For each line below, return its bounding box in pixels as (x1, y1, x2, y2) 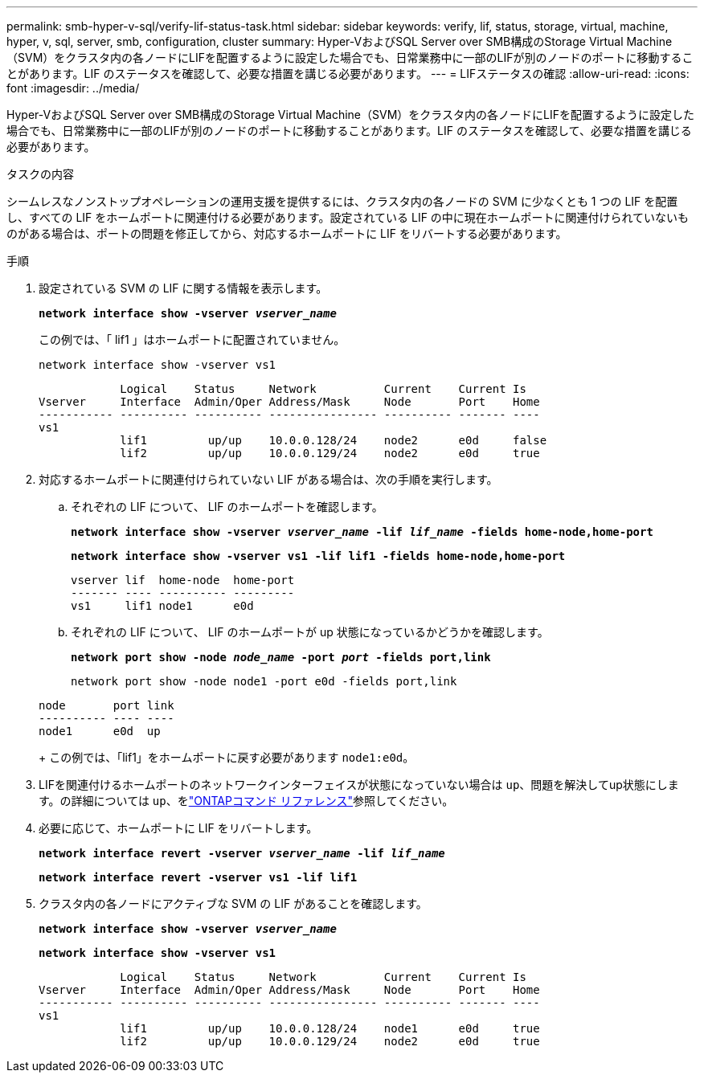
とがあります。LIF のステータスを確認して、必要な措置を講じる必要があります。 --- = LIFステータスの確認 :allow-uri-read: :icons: (6, 67, 690, 80)
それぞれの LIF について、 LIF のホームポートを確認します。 (71, 500, 383, 513)
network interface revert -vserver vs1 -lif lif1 (39, 871, 358, 884)
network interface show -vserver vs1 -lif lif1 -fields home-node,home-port (71, 550, 566, 562)
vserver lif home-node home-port (71, 574, 295, 587)
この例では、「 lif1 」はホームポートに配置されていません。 (39, 333, 346, 346)
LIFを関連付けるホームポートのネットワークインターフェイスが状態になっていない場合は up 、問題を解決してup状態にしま (39, 778, 679, 791)
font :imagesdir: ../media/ (6, 81, 140, 95)
